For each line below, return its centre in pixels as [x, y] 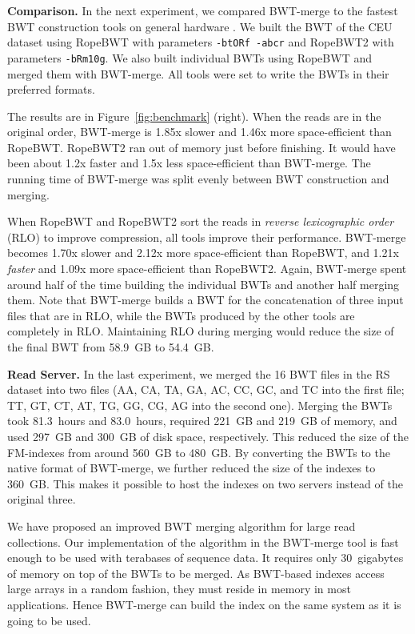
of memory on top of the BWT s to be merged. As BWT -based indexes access [196, 573]
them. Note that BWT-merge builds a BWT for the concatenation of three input [206, 300]
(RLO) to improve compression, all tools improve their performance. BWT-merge [207, 237]
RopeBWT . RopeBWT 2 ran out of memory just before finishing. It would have [202, 147]
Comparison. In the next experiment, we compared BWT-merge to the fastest [203, 10]
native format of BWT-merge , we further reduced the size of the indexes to [192, 468]
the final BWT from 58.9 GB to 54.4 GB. [111, 347]
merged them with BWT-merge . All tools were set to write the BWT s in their [198, 73]
